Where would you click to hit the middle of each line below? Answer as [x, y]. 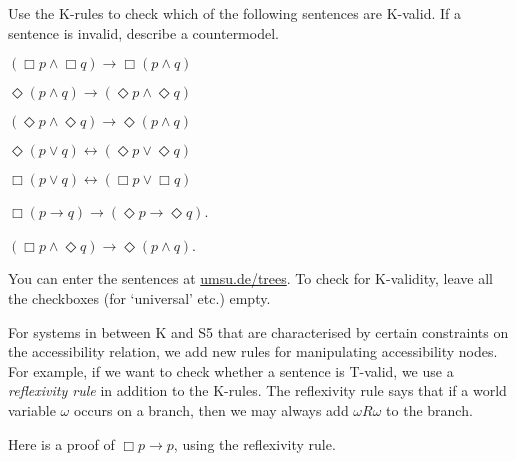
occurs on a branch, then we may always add [211, 409]
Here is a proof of [61, 443]
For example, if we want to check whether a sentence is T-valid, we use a [231, 370]
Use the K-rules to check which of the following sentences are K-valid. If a [234, 13]
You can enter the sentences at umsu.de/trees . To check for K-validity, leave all [250, 278]
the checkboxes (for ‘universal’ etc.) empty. [139, 297]
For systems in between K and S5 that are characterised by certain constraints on [258, 331]
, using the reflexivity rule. [254, 443]
